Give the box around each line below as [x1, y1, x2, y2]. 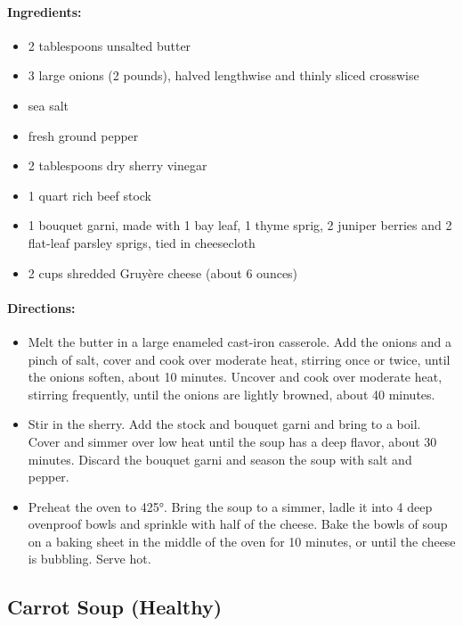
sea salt [28, 95, 69, 114]
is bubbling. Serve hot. [28, 549, 151, 568]
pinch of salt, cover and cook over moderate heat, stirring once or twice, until [28, 350, 451, 368]
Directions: [7, 298, 76, 317]
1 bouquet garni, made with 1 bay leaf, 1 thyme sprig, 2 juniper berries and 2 [28, 216, 452, 235]
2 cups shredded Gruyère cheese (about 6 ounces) [28, 263, 298, 282]
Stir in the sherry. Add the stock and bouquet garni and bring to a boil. [28, 415, 421, 433]
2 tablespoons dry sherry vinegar [28, 156, 207, 175]
